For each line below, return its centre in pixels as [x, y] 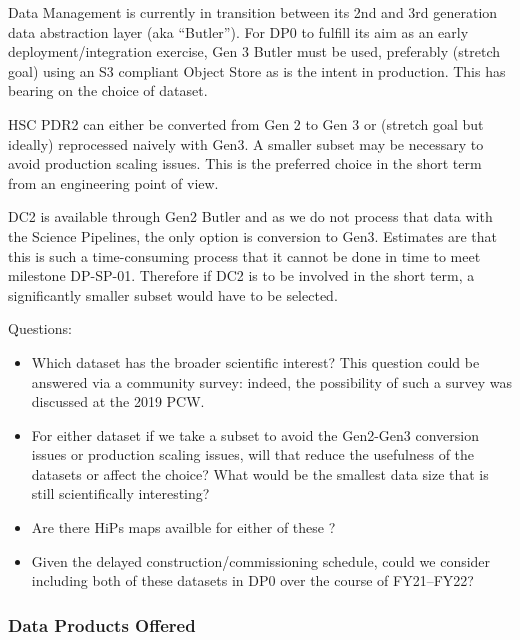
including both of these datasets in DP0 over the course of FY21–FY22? [252, 580]
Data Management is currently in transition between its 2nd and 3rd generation [253, 12]
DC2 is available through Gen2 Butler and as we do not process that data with [250, 216]
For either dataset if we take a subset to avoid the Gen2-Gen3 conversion [255, 434]
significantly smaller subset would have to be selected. [173, 294]
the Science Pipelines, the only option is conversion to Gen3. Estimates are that [252, 235]
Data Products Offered [102, 624]
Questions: [40, 328]
